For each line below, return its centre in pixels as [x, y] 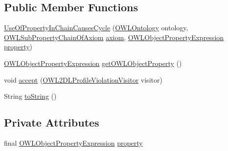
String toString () [30, 96]
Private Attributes [52, 122]
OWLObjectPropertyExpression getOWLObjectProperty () [93, 63]
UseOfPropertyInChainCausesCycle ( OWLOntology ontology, [96, 28]
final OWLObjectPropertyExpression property [73, 142]
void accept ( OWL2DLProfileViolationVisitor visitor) [83, 79]
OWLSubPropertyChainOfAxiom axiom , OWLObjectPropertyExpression [114, 37]
